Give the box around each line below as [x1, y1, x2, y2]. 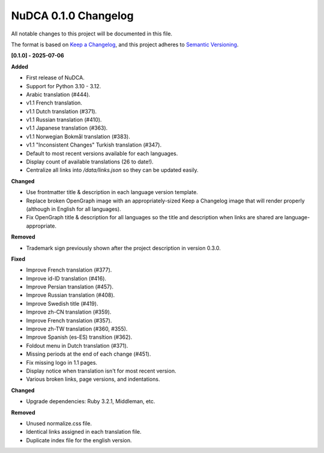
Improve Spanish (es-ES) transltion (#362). [26, 333, 133, 341]
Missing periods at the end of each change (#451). [26, 350, 151, 357]
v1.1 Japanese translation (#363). [26, 124, 108, 132]
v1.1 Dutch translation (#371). [26, 108, 97, 115]
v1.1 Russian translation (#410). [26, 116, 102, 123]
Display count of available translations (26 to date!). [26, 158, 154, 165]
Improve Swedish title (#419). [26, 300, 98, 307]
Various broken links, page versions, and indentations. [26, 375, 160, 383]
